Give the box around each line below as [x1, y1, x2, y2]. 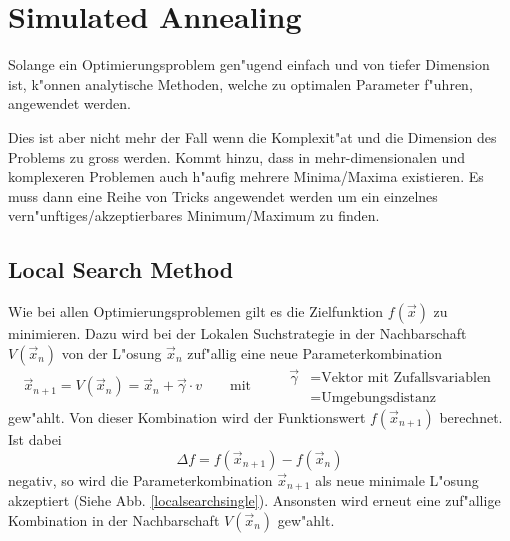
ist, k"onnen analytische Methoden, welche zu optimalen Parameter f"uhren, [8, 73, 473, 94]
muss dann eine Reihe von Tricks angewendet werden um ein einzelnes [8, 185, 438, 206]
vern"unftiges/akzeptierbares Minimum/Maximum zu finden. [8, 205, 380, 226]
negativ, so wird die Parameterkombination [8, 469, 273, 490]
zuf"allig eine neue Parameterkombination [187, 342, 443, 363]
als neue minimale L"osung [315, 469, 479, 490]
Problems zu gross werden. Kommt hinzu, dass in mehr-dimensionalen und [8, 146, 465, 167]
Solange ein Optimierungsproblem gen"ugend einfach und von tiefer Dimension [8, 54, 490, 75]
